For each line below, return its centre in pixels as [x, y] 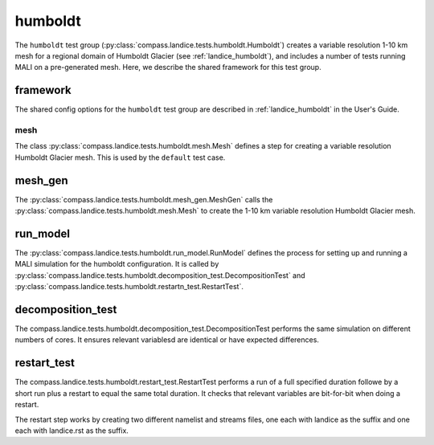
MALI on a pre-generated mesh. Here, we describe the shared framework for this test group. [168, 67]
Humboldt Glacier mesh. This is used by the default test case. [120, 157]
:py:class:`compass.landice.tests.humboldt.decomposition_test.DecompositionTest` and [160, 275]
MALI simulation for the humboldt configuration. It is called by [117, 264]
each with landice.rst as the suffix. [72, 431]
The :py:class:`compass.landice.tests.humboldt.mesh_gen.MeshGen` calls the [144, 199]
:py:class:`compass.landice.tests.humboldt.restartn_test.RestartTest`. [129, 287]
